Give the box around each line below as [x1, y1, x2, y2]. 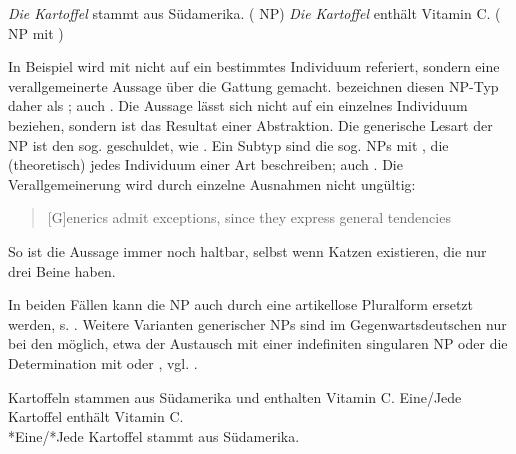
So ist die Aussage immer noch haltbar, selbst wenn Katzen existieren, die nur [8, 240, 487, 261]
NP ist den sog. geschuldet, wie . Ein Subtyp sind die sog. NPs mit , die [8, 134, 449, 155]
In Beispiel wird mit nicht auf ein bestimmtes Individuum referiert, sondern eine [8, 56, 500, 77]
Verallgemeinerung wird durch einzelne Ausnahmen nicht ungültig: [8, 173, 416, 194]
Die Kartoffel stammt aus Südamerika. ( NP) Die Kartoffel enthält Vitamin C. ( [8, 3, 501, 23]
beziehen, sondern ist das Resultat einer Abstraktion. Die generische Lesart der [8, 114, 493, 135]
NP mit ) [8, 22, 64, 43]
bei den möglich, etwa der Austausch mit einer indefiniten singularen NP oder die [8, 333, 508, 354]
